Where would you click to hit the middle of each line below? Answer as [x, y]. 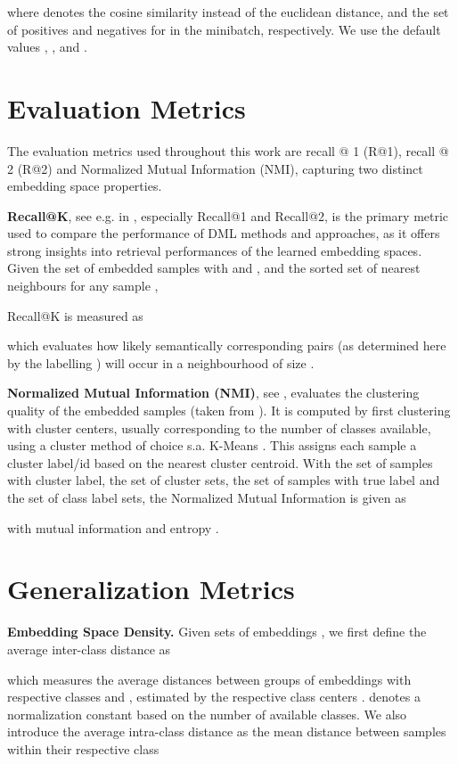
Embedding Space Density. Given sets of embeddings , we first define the [217, 632]
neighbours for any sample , [83, 286]
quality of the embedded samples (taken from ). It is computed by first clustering [229, 411]
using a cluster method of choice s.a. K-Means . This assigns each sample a [212, 445]
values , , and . [47, 47]
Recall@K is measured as [75, 315]
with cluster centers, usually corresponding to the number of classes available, [219, 427]
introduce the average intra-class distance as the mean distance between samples [227, 731]
